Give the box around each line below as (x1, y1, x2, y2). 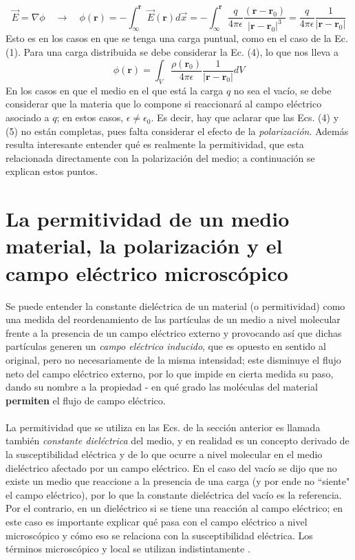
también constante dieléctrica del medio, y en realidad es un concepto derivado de (6, 433, 349, 448)
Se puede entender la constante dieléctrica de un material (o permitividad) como (6, 298, 345, 313)
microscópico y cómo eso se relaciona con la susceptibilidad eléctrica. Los (6, 528, 313, 542)
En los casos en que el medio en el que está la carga (6, 83, 224, 97)
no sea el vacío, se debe (233, 83, 332, 97)
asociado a (6, 110, 50, 125)
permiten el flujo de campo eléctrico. (6, 393, 166, 407)
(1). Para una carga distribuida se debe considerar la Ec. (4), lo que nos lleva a (6, 45, 338, 59)
